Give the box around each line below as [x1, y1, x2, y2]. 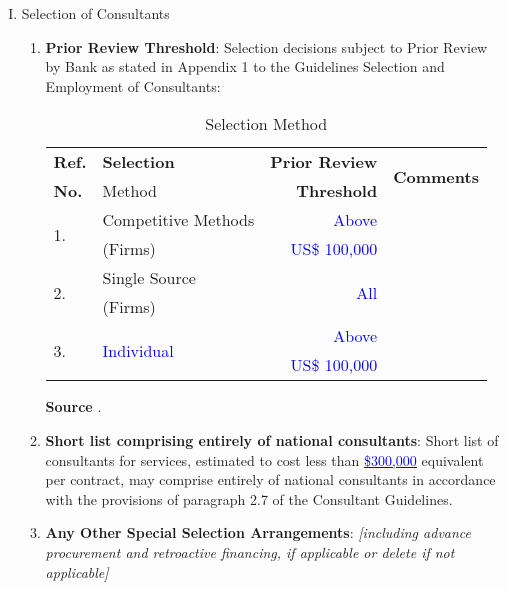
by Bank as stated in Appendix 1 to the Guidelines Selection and [45, 56, 445, 77]
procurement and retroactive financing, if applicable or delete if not [45, 541, 455, 562]
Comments [393, 164, 479, 188]
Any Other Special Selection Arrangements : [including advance [45, 522, 472, 543]
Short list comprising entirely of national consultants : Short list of [45, 429, 499, 450]
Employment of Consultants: [45, 75, 221, 96]
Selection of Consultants [21, 3, 170, 23]
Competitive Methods [102, 208, 255, 232]
